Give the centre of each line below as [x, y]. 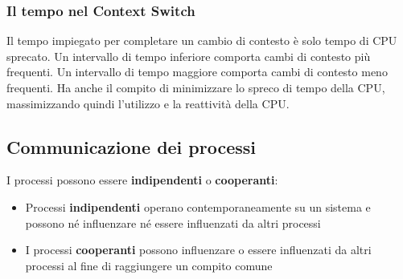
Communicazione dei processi [132, 146]
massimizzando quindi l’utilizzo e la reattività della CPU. [148, 103]
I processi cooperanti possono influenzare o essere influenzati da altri [198, 250]
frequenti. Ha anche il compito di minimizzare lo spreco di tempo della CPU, [196, 87]
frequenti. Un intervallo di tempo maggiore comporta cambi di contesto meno [197, 72]
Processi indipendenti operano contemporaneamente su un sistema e [198, 206]
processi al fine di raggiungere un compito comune [149, 265]
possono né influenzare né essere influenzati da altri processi [173, 222]
